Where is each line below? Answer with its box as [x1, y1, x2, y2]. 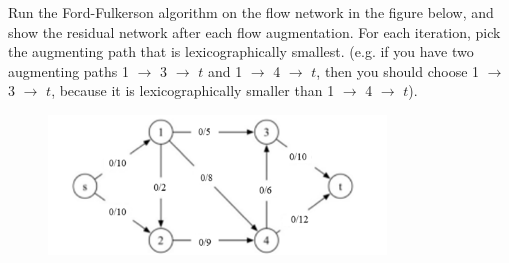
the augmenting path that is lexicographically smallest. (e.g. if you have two [8, 41, 474, 62]
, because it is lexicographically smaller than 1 [51, 80, 335, 101]
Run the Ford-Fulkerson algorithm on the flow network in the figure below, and [8, 2, 494, 22]
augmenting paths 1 [8, 60, 130, 81]
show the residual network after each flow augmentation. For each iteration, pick [8, 21, 501, 42]
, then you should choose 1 [316, 60, 480, 81]
